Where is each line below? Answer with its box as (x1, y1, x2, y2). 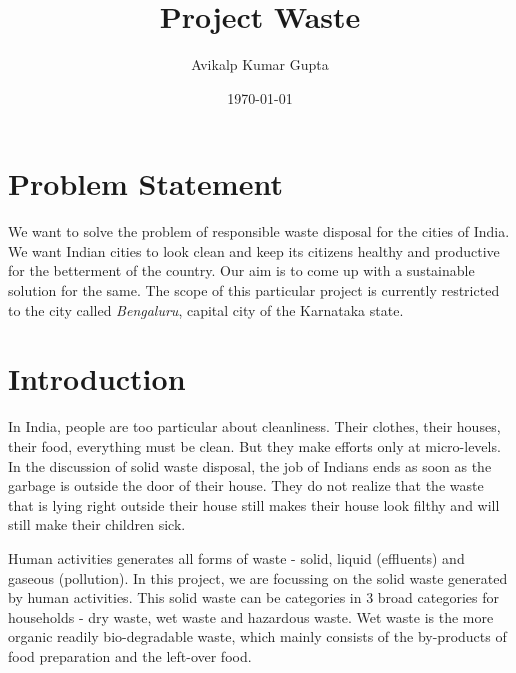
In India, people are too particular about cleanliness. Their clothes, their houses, (8, 416, 501, 437)
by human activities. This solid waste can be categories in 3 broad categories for (8, 587, 499, 608)
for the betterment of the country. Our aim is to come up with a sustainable (8, 260, 475, 281)
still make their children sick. (8, 514, 186, 535)
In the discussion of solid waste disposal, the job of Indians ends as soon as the (8, 455, 492, 476)
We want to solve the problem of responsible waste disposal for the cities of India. (8, 221, 510, 242)
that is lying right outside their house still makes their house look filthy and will (8, 494, 500, 515)
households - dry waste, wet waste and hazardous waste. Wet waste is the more (8, 606, 494, 627)
